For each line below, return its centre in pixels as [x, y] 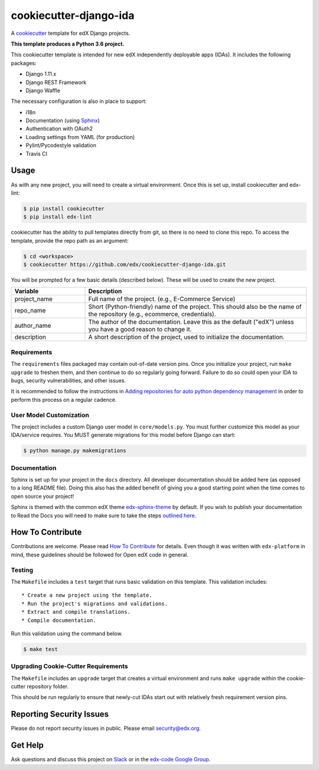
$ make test [41, 649]
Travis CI [36, 153]
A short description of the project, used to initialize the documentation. [186, 337]
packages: [24, 63]
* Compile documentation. [59, 620]
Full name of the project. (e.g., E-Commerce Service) [162, 299]
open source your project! [43, 496]
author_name [33, 326]
